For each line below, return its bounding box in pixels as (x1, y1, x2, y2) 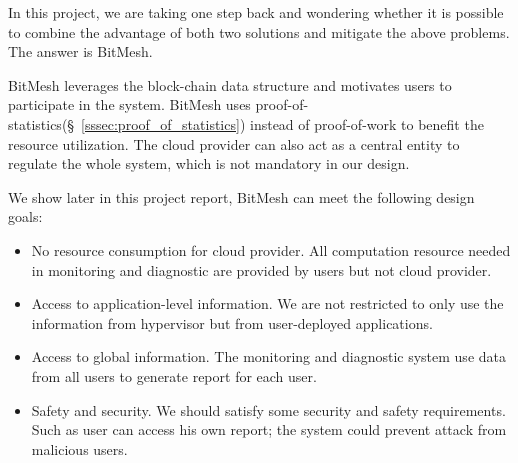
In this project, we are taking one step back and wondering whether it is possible (8, 2, 504, 22)
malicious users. (31, 438, 128, 459)
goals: (8, 206, 43, 227)
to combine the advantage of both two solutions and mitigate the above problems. (8, 21, 510, 42)
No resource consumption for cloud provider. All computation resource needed (31, 239, 511, 260)
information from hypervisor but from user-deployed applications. (31, 312, 433, 333)
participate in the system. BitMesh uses (8, 94, 251, 115)
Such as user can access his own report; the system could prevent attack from (31, 419, 507, 440)
